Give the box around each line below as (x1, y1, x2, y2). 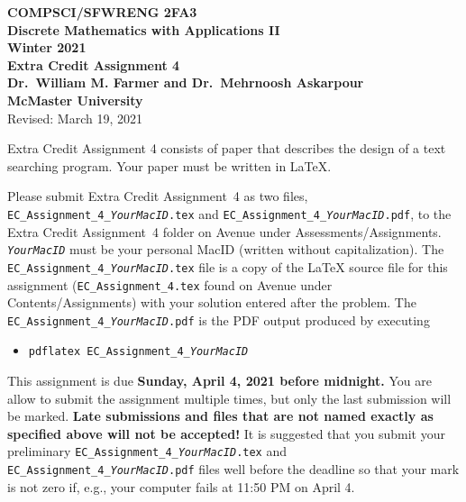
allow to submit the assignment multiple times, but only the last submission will (7, 388, 452, 407)
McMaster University (7, 90, 143, 109)
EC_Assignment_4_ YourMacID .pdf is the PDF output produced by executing (7, 310, 430, 329)
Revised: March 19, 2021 (7, 108, 143, 127)
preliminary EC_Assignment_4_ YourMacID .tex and (7, 442, 288, 461)
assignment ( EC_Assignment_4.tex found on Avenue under (7, 275, 333, 294)
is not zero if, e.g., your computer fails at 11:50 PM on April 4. (7, 477, 355, 496)
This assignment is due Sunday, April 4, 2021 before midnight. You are (7, 371, 432, 390)
